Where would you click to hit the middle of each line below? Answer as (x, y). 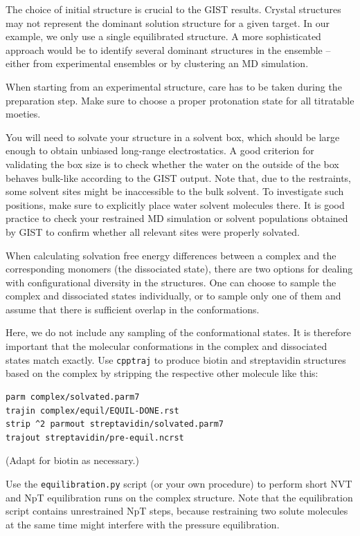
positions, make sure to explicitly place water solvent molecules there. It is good (175, 204)
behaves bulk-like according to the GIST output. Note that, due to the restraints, (179, 177)
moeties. (23, 114)
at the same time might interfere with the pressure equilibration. (143, 524)
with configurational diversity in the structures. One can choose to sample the (171, 282)
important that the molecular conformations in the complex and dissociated (166, 346)
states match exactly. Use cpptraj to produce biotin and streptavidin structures (176, 359)
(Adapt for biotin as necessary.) (72, 460)
